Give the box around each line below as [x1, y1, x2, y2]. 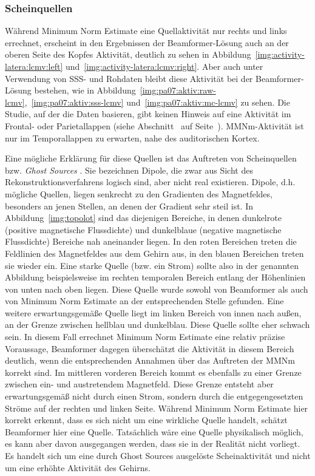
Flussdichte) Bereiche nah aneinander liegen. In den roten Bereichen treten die [5, 235, 297, 248]
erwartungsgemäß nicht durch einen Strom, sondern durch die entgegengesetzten [5, 390, 303, 403]
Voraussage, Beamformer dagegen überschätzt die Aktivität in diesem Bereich [5, 342, 294, 355]
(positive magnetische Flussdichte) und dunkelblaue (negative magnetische [5, 223, 282, 236]
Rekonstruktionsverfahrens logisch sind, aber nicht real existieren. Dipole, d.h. [5, 175, 296, 188]
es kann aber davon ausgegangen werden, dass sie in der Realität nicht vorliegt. [5, 437, 300, 450]
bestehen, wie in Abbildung [34, 84, 136, 97]
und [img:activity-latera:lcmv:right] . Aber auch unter [65, 60, 263, 72]
